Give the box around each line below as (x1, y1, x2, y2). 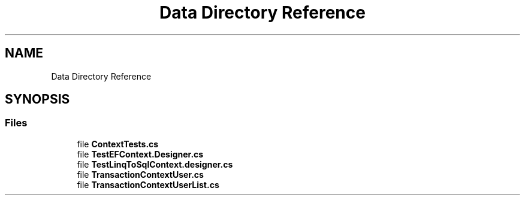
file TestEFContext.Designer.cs (77, 149, 204, 159)
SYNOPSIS (5, 92, 70, 107)
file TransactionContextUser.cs (77, 169, 204, 180)
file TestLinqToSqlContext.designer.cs (77, 159, 233, 169)
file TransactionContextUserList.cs (77, 179, 219, 190)
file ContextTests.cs (77, 138, 159, 149)
